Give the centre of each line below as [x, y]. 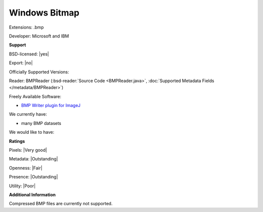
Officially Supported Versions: [39, 72]
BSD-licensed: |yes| [29, 54]
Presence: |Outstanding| [33, 177]
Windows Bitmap [44, 13]
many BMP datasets [41, 123]
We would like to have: [32, 132]
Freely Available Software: [35, 96]
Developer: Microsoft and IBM [39, 36]
